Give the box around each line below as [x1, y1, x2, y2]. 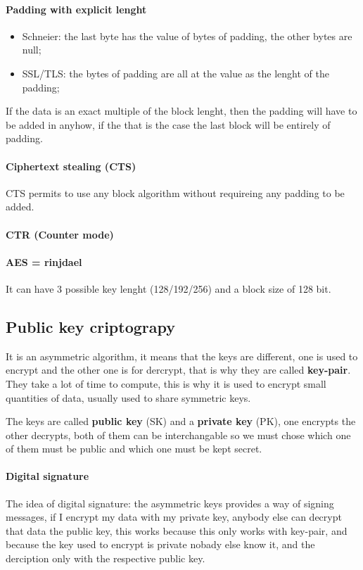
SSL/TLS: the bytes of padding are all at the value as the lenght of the [22, 65, 329, 80]
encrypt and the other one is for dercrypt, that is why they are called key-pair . [6, 362, 351, 377]
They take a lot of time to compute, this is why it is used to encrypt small [6, 376, 326, 391]
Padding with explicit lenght [6, 1, 147, 16]
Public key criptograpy [6, 315, 175, 337]
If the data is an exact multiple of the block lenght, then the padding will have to [6, 103, 357, 118]
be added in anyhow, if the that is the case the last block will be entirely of [6, 117, 331, 132]
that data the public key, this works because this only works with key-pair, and [6, 523, 348, 538]
